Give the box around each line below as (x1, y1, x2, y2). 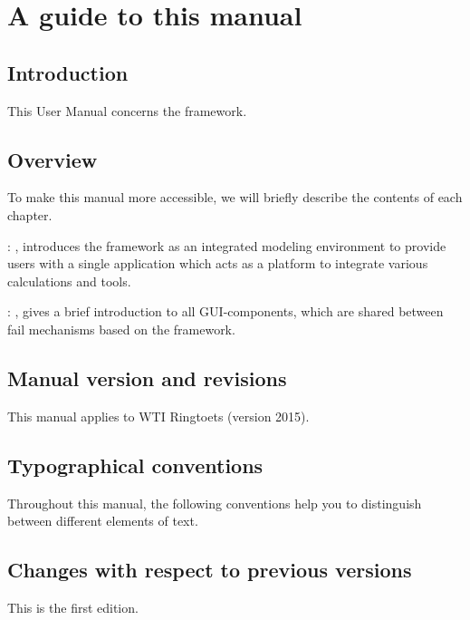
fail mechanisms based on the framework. (7, 319, 235, 338)
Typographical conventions (7, 450, 264, 479)
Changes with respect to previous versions (7, 556, 412, 584)
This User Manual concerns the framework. (7, 101, 247, 120)
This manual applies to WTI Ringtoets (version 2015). (7, 406, 310, 425)
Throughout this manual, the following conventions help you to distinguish (7, 493, 422, 512)
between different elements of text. (7, 511, 198, 530)
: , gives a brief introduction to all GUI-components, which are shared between (7, 302, 444, 321)
